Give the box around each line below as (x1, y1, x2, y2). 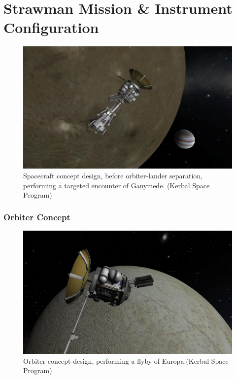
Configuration (3, 17, 99, 37)
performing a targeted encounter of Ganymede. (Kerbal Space (23, 180, 210, 190)
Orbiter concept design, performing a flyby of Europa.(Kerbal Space (23, 355, 229, 366)
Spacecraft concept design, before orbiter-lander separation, (23, 170, 203, 180)
